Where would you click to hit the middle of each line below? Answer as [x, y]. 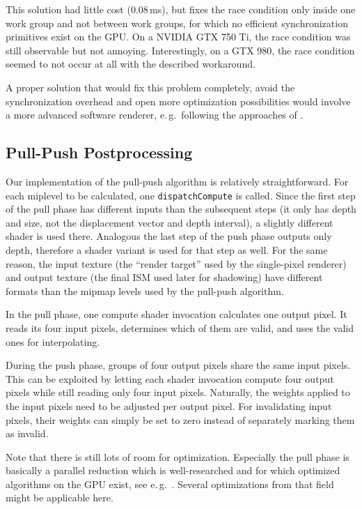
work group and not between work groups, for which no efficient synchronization [177, 23]
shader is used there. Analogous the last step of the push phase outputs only [169, 236]
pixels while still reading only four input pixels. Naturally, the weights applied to [178, 392]
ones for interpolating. [53, 341]
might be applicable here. [60, 497]
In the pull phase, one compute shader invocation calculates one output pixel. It [176, 314]
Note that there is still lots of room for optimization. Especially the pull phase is [178, 456]
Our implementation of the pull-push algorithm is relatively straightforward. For [177, 181]
